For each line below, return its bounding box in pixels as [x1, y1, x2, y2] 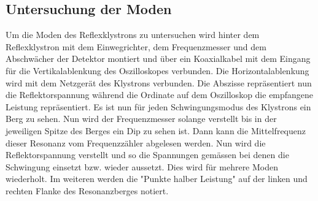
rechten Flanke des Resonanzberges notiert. [6, 184, 169, 197]
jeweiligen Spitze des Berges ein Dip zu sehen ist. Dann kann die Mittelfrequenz [6, 124, 306, 137]
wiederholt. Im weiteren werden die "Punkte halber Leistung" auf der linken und [6, 172, 308, 185]
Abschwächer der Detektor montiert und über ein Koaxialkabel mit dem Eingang [6, 52, 311, 65]
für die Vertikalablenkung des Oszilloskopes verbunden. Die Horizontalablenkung [6, 64, 309, 77]
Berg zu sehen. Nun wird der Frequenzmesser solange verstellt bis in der [6, 112, 277, 125]
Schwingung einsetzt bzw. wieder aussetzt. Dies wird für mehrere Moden [6, 160, 279, 173]
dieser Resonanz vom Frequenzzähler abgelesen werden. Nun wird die [6, 136, 266, 149]
